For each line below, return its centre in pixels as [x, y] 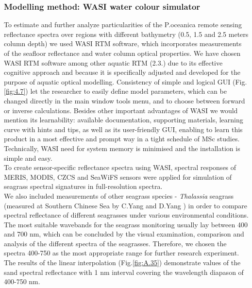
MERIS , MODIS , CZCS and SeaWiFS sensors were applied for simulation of [118, 177]
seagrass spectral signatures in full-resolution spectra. [83, 186]
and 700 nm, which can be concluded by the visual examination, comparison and [124, 234]
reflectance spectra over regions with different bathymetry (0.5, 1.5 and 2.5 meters [126, 34]
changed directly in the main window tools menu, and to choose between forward [125, 100]
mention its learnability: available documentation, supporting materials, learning [124, 120]
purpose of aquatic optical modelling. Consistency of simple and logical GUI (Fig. [126, 81]
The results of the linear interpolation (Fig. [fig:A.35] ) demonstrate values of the [122, 263]
